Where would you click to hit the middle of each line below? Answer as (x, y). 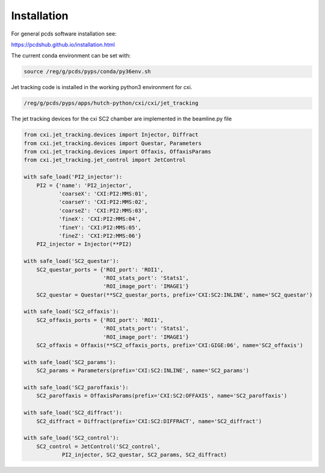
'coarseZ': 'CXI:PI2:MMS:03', (103, 210)
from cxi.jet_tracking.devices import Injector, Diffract (111, 135)
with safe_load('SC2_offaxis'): (72, 312)
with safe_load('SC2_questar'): (72, 261)
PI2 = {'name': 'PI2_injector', (84, 185)
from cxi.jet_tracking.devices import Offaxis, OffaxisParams (117, 152)
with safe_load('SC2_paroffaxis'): (76, 387)
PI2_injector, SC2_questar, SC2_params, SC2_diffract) (144, 455)
